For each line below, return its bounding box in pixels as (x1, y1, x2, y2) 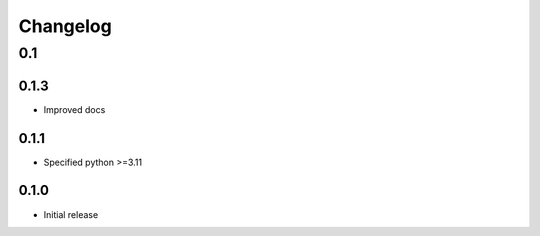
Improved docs (43, 103, 106, 115)
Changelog (18, 15, 112, 37)
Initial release (43, 208, 99, 220)
